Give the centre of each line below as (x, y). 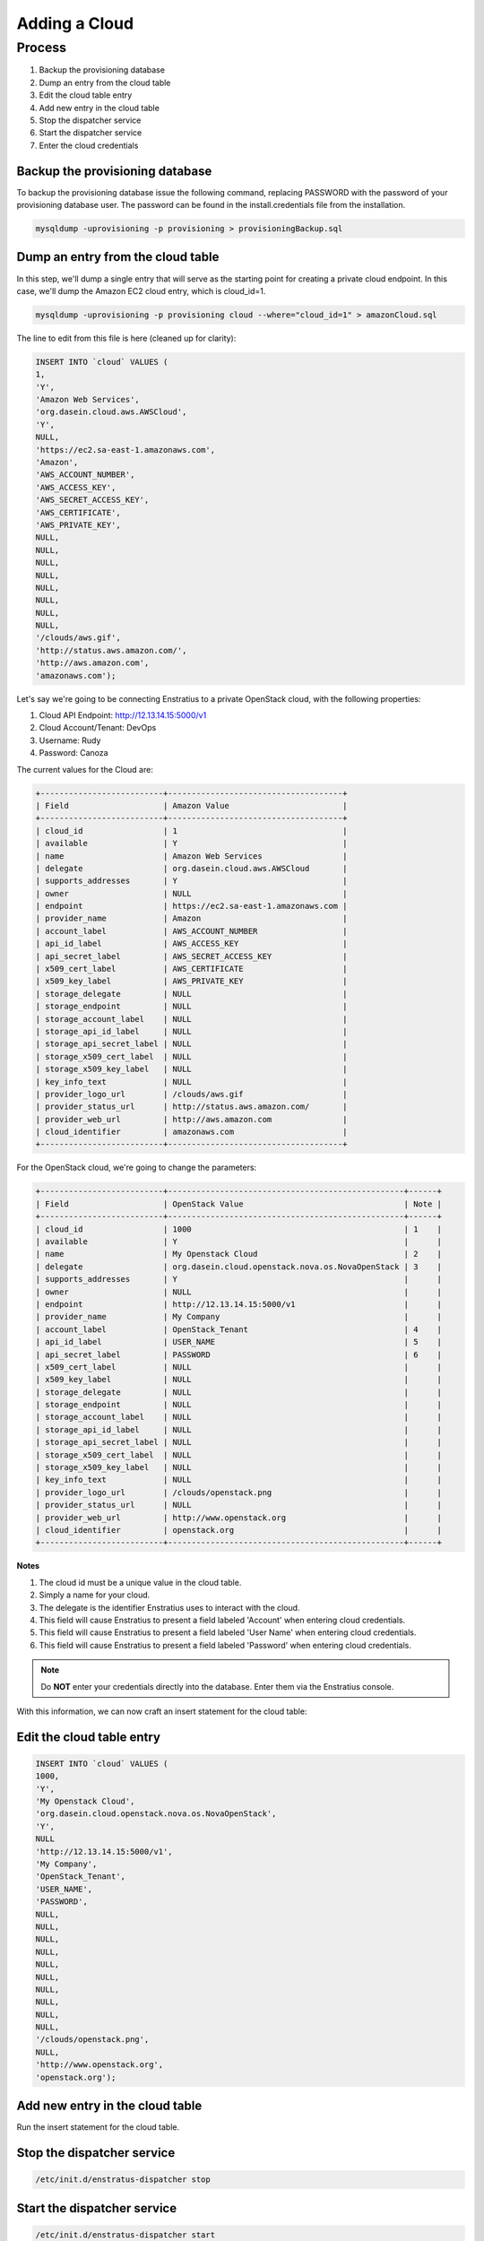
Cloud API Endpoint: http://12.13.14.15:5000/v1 (123, 715)
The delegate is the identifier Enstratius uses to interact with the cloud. (169, 1607)
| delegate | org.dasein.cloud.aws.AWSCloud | (191, 868)
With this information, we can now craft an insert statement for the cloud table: (162, 1711)
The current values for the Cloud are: (85, 769)
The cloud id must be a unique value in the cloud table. (140, 1582)
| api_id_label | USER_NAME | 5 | (239, 1342)
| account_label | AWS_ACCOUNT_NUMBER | (191, 931)
